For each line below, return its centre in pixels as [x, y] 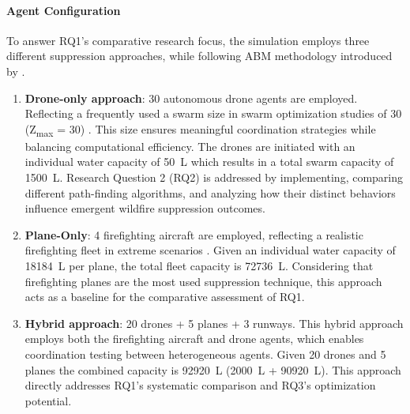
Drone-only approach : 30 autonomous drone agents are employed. [191, 98]
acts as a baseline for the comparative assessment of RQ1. [165, 297]
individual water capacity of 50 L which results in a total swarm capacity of [209, 162]
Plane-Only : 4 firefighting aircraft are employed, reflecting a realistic [194, 234]
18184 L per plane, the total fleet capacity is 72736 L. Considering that [199, 266]
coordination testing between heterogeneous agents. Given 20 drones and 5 [205, 354]
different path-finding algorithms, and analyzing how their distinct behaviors [210, 192]
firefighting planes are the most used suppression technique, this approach [203, 281]
